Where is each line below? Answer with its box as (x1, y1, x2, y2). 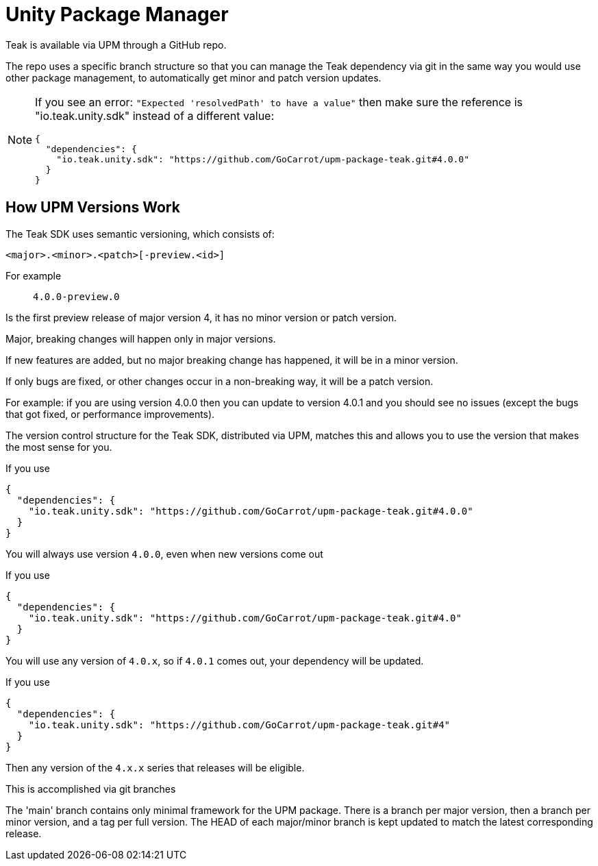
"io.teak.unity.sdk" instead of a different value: (35, 108, 275, 123)
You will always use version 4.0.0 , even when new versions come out (5, 547, 323, 560)
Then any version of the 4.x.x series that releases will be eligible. (5, 761, 305, 774)
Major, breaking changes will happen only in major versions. (5, 332, 276, 345)
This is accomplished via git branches (5, 782, 176, 795)
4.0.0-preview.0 (33, 290, 120, 302)
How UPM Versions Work (5, 199, 180, 216)
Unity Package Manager (5, 3, 229, 26)
